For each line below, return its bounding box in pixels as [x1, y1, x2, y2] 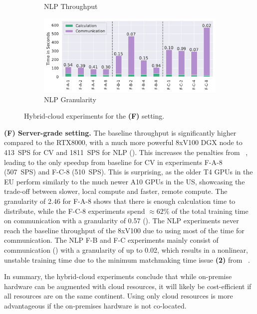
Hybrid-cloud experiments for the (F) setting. [24, 111, 165, 121]
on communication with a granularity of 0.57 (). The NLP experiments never [4, 215, 239, 226]
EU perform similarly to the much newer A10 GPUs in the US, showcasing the [4, 176, 245, 186]
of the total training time [172, 205, 249, 216]
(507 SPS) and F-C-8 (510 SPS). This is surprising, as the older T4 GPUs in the [4, 166, 253, 177]
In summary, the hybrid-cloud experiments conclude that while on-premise [4, 271, 232, 282]
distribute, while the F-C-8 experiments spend [4, 205, 145, 216]
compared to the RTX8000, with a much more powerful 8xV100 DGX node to [4, 137, 243, 148]
